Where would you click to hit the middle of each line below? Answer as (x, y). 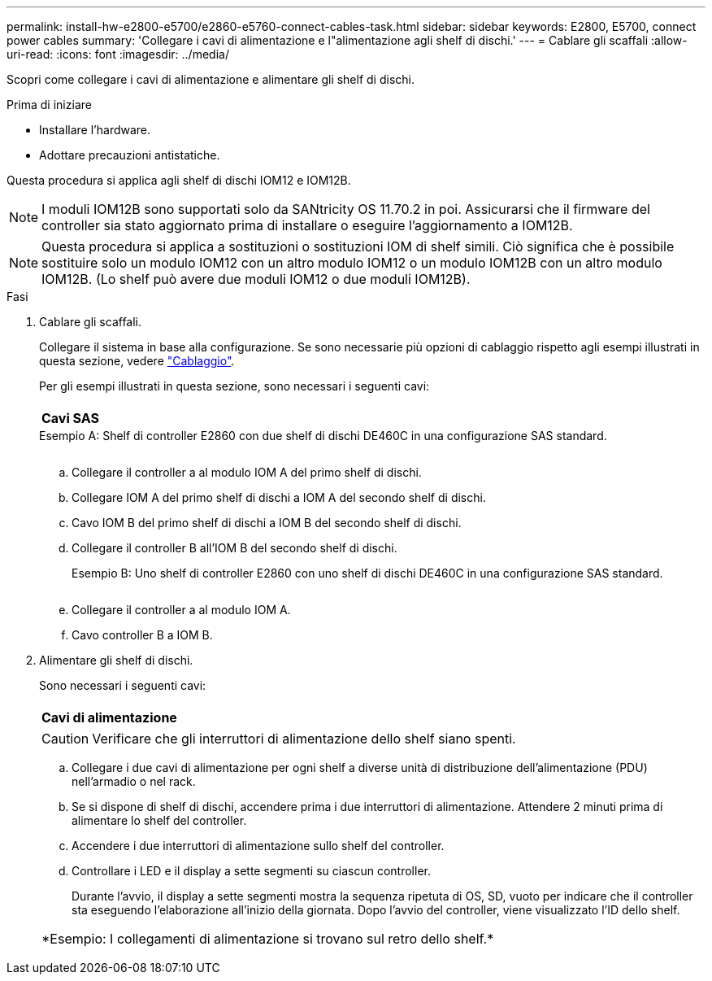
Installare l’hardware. (95, 130)
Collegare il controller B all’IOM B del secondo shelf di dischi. (234, 548)
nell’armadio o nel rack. (134, 781)
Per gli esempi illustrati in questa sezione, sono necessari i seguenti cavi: (234, 386)
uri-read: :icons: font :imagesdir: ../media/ (118, 54)
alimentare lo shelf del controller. (159, 820)
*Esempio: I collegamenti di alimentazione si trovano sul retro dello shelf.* (268, 939)
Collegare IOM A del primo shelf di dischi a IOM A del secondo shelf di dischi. (279, 497)
